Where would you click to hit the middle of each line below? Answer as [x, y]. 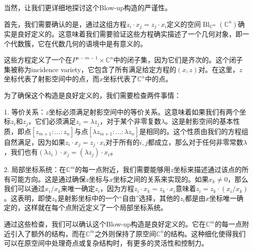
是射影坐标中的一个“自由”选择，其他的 [119, 198]
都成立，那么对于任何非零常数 [195, 142]
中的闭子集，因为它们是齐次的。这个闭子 [178, 60]
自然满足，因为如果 [35, 142]
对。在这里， [219, 69]
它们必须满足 [56, 121]
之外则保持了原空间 [125, 233]
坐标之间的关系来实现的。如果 [161, 179]
